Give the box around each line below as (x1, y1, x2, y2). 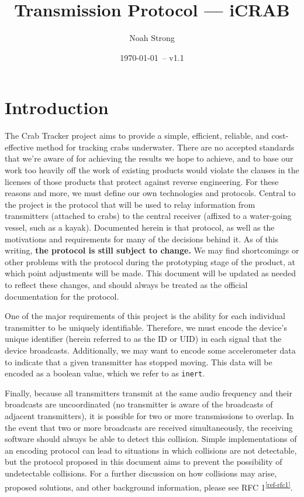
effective (5, 140, 34, 153)
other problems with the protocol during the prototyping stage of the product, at (5, 255, 296, 268)
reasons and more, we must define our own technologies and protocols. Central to (5, 187, 296, 199)
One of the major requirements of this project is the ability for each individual (5, 310, 285, 322)
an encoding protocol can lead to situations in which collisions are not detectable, (5, 444, 297, 456)
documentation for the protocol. (5, 290, 119, 302)
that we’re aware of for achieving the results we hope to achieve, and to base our (5, 152, 293, 164)
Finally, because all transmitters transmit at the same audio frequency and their (5, 386, 292, 399)
